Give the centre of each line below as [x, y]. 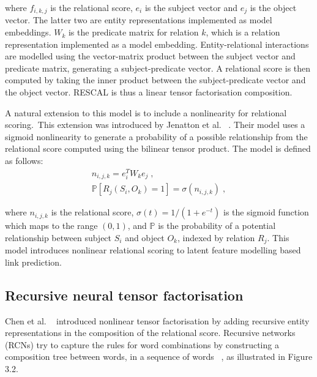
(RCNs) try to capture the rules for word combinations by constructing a [142, 344]
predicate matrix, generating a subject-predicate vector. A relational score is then [158, 68]
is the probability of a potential [217, 226]
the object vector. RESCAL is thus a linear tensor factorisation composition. [149, 92]
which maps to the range [51, 226]
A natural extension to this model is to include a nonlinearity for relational [146, 112]
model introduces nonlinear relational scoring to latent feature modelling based [153, 250]
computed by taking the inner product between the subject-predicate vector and [155, 80]
